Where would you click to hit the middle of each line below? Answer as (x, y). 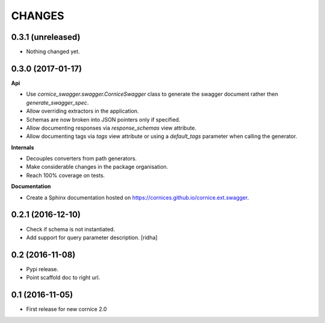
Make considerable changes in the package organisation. (97, 167)
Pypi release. (42, 269)
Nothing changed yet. (53, 52)
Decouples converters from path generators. (82, 158)
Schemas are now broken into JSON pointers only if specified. (103, 119)
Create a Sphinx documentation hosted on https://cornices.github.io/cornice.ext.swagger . (138, 197)
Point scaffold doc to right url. (63, 278)
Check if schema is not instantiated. (71, 229)
